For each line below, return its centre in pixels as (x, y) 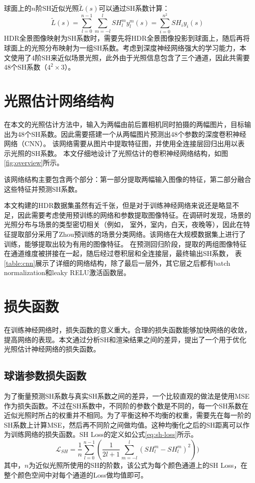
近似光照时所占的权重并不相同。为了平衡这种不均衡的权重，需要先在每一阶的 (127, 415)
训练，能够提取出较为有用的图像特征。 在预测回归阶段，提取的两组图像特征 (125, 243)
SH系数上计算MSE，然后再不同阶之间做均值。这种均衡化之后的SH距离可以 (123, 424)
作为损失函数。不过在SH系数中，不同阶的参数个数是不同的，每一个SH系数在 (126, 405)
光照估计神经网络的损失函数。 (52, 349)
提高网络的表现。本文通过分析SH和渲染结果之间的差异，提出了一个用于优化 (125, 339)
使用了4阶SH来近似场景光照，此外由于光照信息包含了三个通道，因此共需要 (130, 57)
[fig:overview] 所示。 (34, 163)
